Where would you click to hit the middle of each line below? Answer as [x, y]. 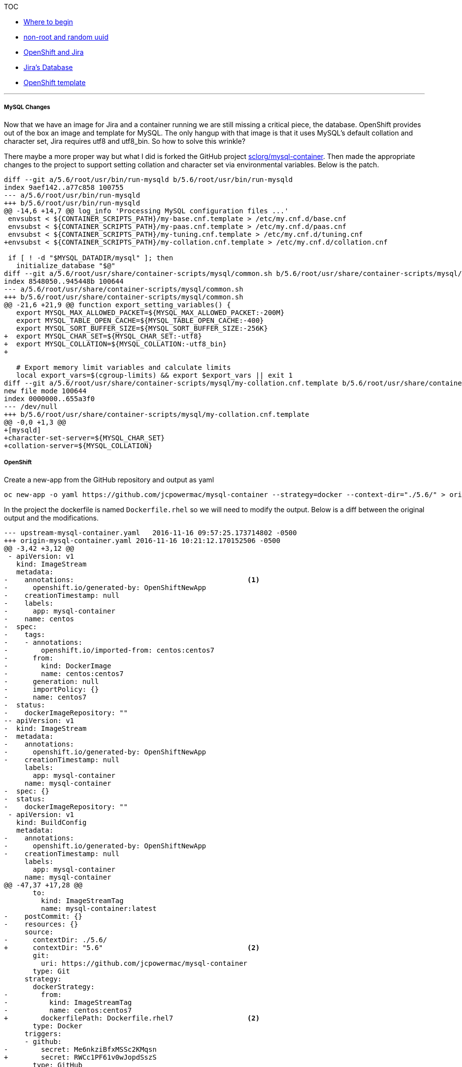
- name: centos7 [45, 697]
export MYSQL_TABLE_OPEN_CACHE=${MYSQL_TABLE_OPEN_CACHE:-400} [140, 320]
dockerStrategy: [64, 987]
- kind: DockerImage [58, 666]
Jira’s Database [48, 67]
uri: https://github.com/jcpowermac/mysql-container [144, 963]
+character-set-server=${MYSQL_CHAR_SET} [84, 438]
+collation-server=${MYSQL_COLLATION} [78, 445]
